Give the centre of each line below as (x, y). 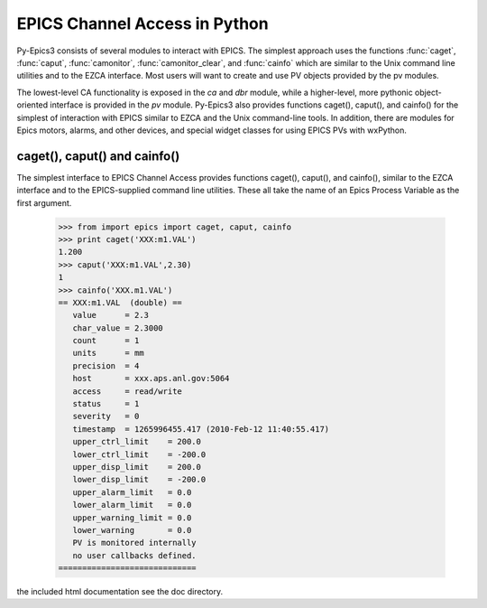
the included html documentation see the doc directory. (120, 592)
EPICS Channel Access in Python (143, 23)
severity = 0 (106, 416)
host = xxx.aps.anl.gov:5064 (151, 379)
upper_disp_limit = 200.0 (137, 467)
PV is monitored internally (135, 543)
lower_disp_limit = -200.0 (139, 480)
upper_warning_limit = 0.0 (132, 518)
